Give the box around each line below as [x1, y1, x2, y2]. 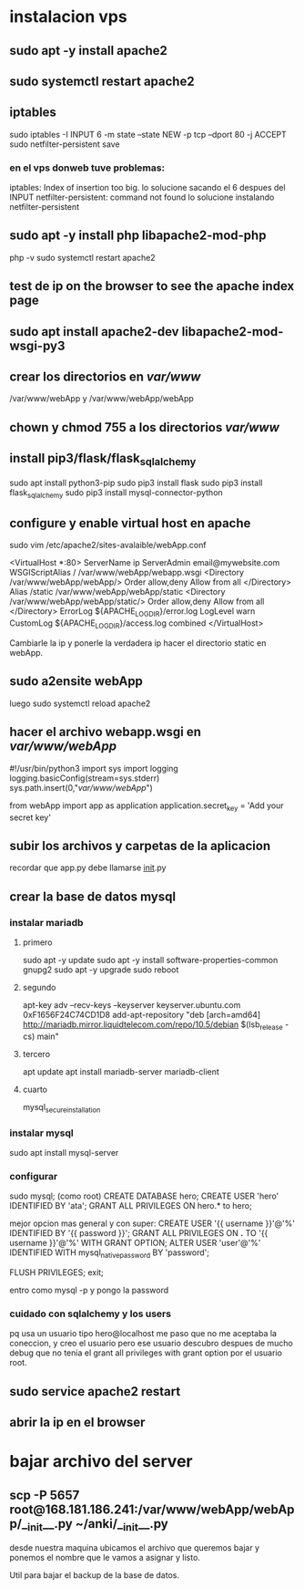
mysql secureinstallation [22, 1101, 101, 1115]
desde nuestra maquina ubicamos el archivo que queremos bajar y [9, 1542, 260, 1553]
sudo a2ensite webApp [9, 673, 144, 690]
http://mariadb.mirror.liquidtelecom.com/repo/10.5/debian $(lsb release [22, 1019, 284, 1032]
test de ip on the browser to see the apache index [9, 278, 295, 294]
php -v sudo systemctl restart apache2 [9, 252, 157, 263]
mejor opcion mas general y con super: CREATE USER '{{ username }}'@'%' [9, 1218, 296, 1229]
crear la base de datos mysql [9, 888, 176, 904]
